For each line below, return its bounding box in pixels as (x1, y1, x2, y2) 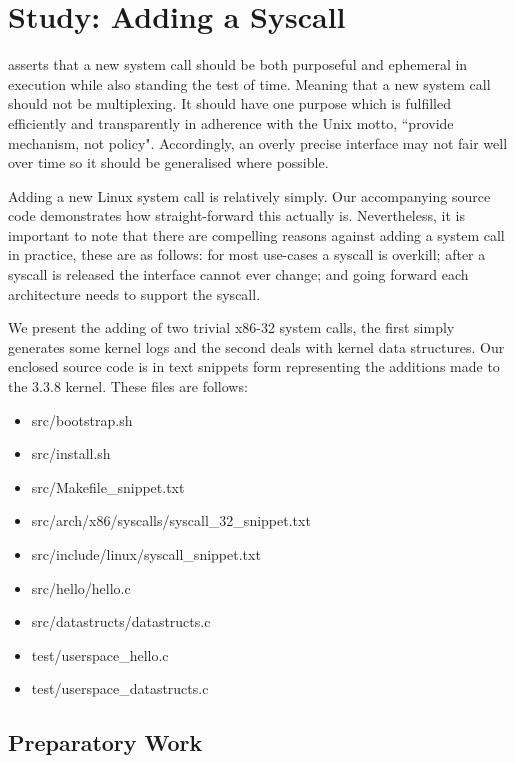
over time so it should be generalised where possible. (8, 152, 329, 173)
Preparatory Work (8, 727, 203, 758)
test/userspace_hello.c (31, 644, 169, 665)
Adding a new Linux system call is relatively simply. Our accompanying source (8, 185, 491, 206)
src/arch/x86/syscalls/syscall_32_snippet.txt (31, 510, 311, 531)
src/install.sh (31, 443, 111, 464)
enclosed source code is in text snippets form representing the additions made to (8, 356, 500, 377)
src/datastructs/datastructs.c (31, 611, 211, 632)
